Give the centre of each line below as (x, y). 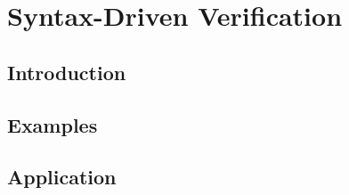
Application (62, 177)
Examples (53, 124)
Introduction (67, 72)
